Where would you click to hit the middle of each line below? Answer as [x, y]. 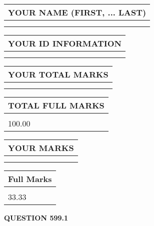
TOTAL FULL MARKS [56, 105]
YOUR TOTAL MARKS [58, 74]
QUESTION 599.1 [36, 217]
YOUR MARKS [41, 148]
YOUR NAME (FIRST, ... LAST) [77, 12]
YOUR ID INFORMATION [65, 43]
